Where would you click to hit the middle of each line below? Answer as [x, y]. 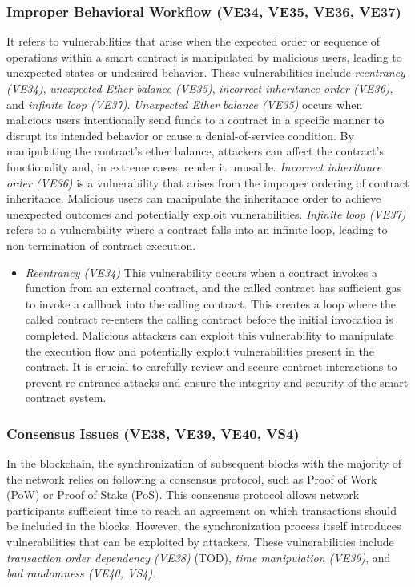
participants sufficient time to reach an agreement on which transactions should [202, 510]
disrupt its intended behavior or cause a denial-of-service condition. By [180, 135]
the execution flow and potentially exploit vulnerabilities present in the [199, 350]
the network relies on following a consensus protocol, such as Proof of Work [192, 478]
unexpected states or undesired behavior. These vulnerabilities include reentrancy [206, 72]
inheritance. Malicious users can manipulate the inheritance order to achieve [194, 198]
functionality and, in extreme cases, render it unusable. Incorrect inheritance [194, 166]
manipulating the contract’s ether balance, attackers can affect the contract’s [195, 151]
